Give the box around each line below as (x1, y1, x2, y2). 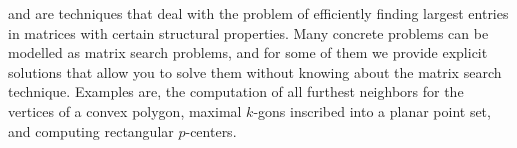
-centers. (185, 120, 237, 141)
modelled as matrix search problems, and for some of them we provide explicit (8, 42, 488, 63)
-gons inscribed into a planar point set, (253, 100, 491, 121)
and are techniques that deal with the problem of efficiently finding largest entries (8, 3, 509, 23)
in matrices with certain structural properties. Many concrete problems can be (8, 22, 489, 43)
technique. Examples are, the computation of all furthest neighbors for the (8, 81, 464, 102)
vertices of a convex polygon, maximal (8, 100, 242, 121)
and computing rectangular (8, 120, 174, 141)
